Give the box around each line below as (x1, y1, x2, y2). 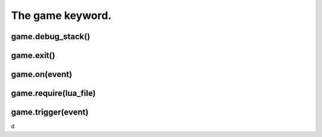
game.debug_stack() (11, 31, 91, 42)
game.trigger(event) (11, 107, 89, 117)
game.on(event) (11, 69, 73, 79)
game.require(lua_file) (11, 88, 96, 98)
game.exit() (11, 50, 55, 60)
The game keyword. (11, 9, 112, 22)
